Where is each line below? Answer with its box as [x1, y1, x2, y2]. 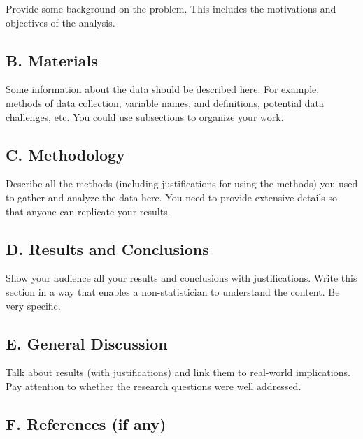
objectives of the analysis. [6, 15, 115, 29]
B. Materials [6, 49, 98, 71]
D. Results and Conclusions [6, 238, 209, 259]
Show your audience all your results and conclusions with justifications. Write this [6, 271, 357, 285]
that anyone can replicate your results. [6, 203, 171, 218]
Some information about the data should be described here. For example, [6, 82, 320, 96]
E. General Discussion [6, 332, 168, 354]
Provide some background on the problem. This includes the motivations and [6, 1, 336, 15]
